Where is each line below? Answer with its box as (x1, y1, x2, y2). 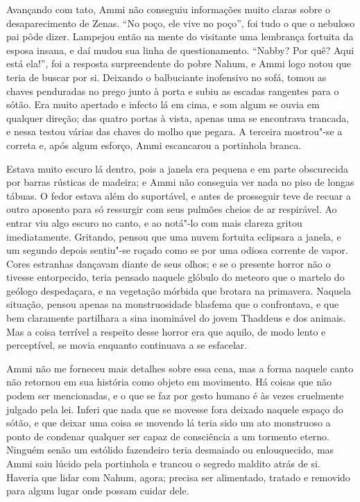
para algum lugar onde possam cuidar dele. (6, 483, 189, 498)
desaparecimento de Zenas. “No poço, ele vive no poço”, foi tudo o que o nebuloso (6, 15, 355, 30)
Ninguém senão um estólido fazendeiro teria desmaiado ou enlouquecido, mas (6, 442, 334, 457)
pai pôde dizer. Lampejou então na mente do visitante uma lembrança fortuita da (6, 29, 354, 44)
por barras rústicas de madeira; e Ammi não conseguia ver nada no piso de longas (6, 175, 354, 189)
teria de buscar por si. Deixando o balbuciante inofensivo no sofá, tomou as (6, 69, 327, 84)
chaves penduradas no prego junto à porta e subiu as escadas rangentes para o (6, 83, 339, 98)
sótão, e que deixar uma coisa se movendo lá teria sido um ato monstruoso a (6, 415, 331, 430)
